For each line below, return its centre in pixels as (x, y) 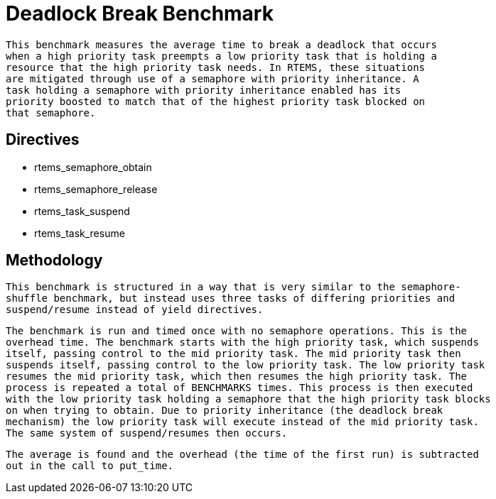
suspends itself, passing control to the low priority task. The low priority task (246, 365)
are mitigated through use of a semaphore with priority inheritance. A (212, 78)
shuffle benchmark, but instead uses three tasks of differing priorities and (231, 298)
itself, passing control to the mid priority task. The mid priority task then (233, 354)
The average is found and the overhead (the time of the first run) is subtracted (242, 455)
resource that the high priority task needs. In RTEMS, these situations (216, 67)
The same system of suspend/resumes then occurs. (147, 433)
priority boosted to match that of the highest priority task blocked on (216, 101)
